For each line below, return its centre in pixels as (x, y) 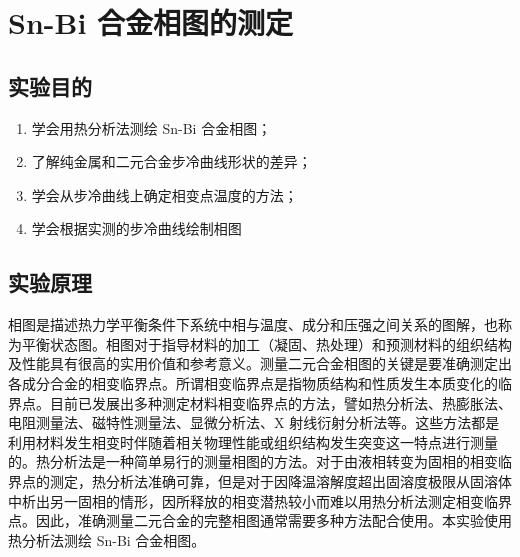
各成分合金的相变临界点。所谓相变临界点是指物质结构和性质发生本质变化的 (253, 382)
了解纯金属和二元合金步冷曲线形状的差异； (171, 161)
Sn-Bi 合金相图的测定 (151, 22)
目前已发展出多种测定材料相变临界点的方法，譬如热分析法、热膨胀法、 (280, 402)
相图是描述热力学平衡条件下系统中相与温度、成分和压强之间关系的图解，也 (253, 324)
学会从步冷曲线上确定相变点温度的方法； (164, 194)
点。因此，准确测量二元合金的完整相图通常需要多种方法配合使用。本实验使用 (260, 520)
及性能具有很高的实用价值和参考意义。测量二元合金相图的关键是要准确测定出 (260, 363)
